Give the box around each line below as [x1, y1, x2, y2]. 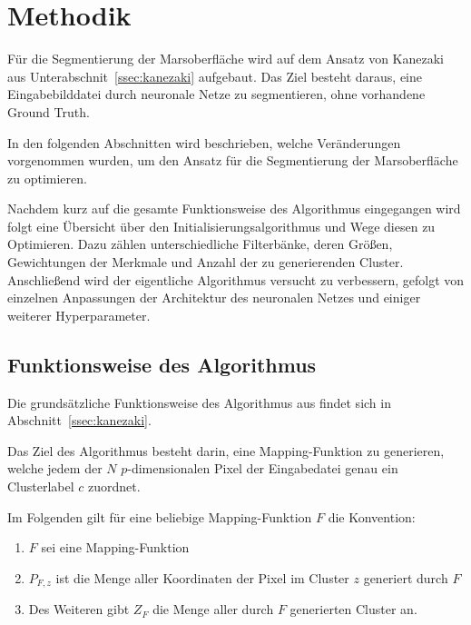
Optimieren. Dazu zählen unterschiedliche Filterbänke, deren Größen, [7, 234, 393, 253]
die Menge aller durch [152, 600, 274, 619]
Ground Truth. [7, 102, 90, 121]
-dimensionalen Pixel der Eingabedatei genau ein [127, 459, 398, 478]
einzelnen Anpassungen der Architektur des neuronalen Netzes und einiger [7, 288, 421, 307]
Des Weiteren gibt [28, 600, 130, 619]
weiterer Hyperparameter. [7, 305, 151, 324]
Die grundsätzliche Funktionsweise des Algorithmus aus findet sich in [7, 392, 391, 412]
